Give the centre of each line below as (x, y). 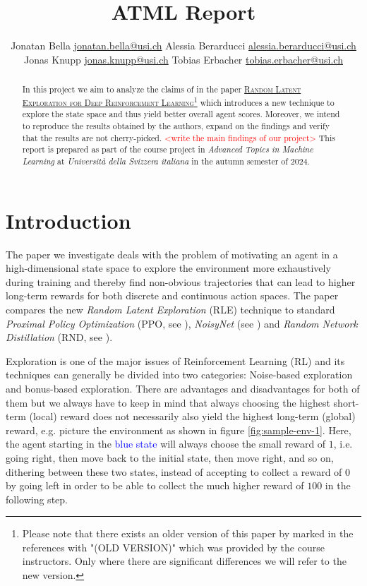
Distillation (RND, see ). (59, 337)
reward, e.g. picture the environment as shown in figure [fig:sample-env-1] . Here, (179, 430)
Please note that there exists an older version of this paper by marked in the (188, 533)
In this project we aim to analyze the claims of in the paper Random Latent (162, 89)
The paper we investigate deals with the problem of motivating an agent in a (172, 254)
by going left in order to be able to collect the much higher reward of (155, 485)
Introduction (68, 220)
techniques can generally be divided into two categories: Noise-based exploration (179, 375)
